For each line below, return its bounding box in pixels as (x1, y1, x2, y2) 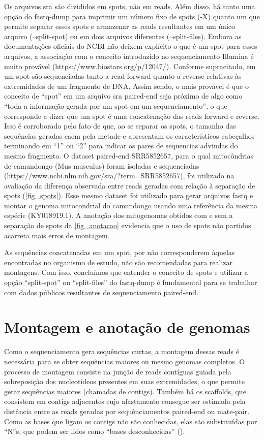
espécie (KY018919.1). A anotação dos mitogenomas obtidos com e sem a (4, 210, 233, 221)
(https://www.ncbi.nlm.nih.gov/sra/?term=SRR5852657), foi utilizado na (4, 170, 234, 181)
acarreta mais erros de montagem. (4, 230, 110, 240)
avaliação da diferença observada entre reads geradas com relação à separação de (4, 180, 255, 191)
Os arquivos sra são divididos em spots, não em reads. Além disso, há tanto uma (4, 1, 255, 11)
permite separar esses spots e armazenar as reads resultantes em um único (4, 21, 236, 32)
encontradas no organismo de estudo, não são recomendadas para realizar (4, 257, 232, 267)
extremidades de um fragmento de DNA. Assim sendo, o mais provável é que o (4, 80, 249, 91)
